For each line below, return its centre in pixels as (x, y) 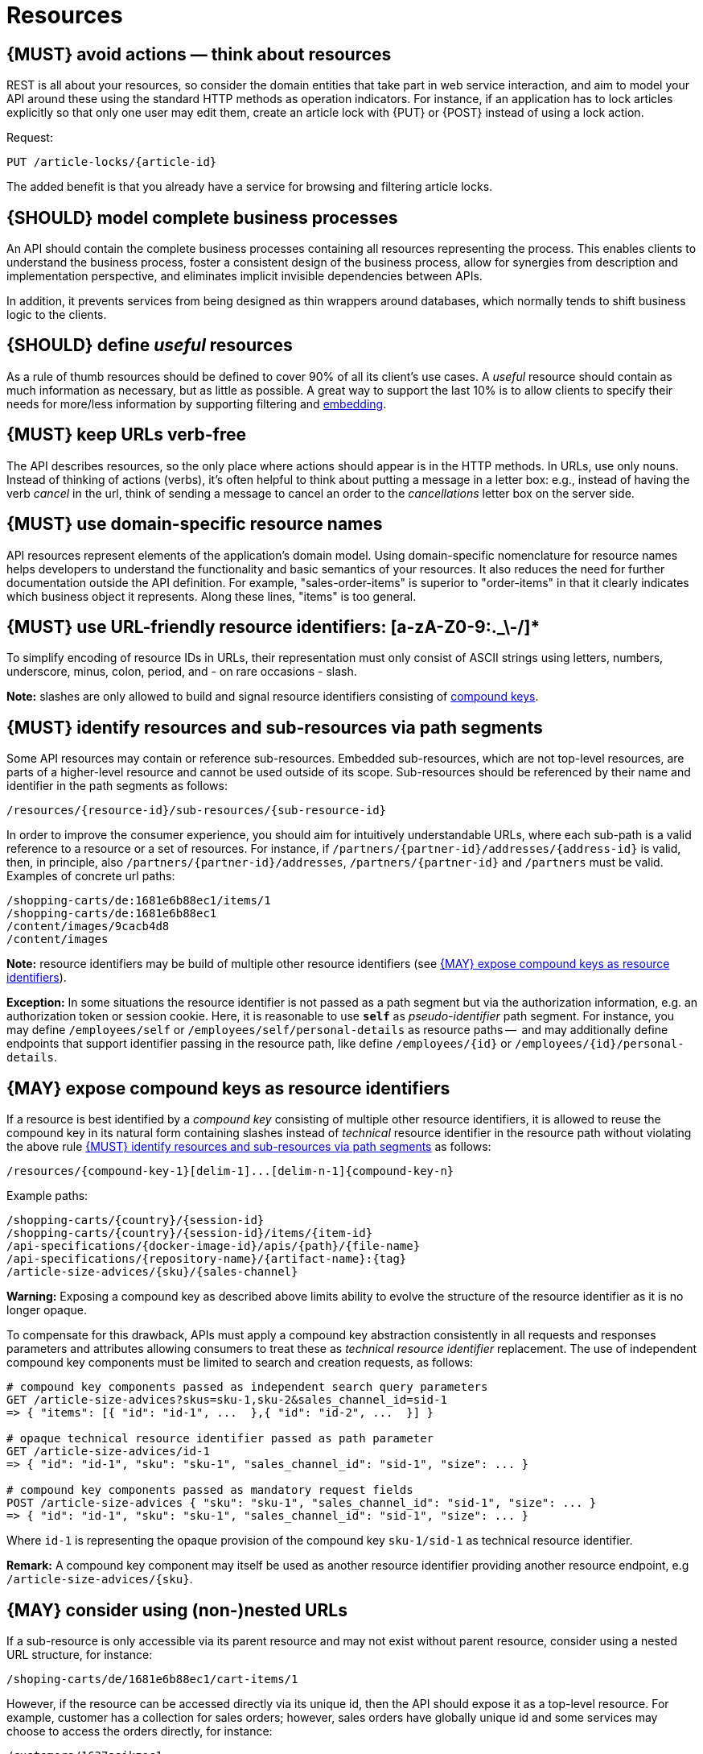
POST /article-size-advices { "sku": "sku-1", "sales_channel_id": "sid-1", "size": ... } (302, 1503)
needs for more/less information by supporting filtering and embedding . (197, 403)
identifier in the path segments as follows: (117, 786)
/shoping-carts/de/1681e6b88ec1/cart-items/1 (152, 1679)
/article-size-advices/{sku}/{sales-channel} (152, 1272)
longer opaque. (47, 1310)
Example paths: (47, 1196)
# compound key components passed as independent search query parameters (247, 1387)
